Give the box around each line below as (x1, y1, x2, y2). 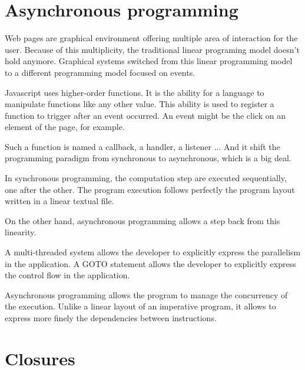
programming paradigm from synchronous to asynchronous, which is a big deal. (5, 152, 291, 164)
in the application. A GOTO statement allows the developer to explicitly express (5, 257, 296, 269)
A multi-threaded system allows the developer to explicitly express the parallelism (5, 246, 301, 258)
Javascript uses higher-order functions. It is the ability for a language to (5, 86, 264, 98)
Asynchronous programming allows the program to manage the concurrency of (5, 288, 288, 301)
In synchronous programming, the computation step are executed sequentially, (5, 172, 287, 184)
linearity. (5, 226, 37, 238)
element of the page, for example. (5, 121, 125, 133)
